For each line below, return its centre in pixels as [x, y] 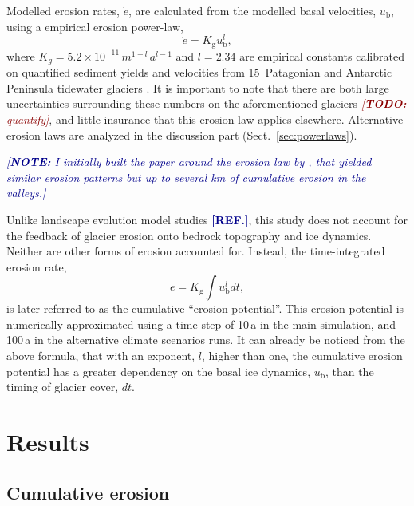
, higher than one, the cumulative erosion [302, 356]
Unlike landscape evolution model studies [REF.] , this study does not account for [207, 219]
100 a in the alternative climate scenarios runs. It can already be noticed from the [206, 340]
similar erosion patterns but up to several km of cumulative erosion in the [186, 177]
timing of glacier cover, [63, 387]
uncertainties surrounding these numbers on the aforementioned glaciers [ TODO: [207, 103]
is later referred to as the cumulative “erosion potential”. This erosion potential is [205, 308]
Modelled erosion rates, [63, 10]
